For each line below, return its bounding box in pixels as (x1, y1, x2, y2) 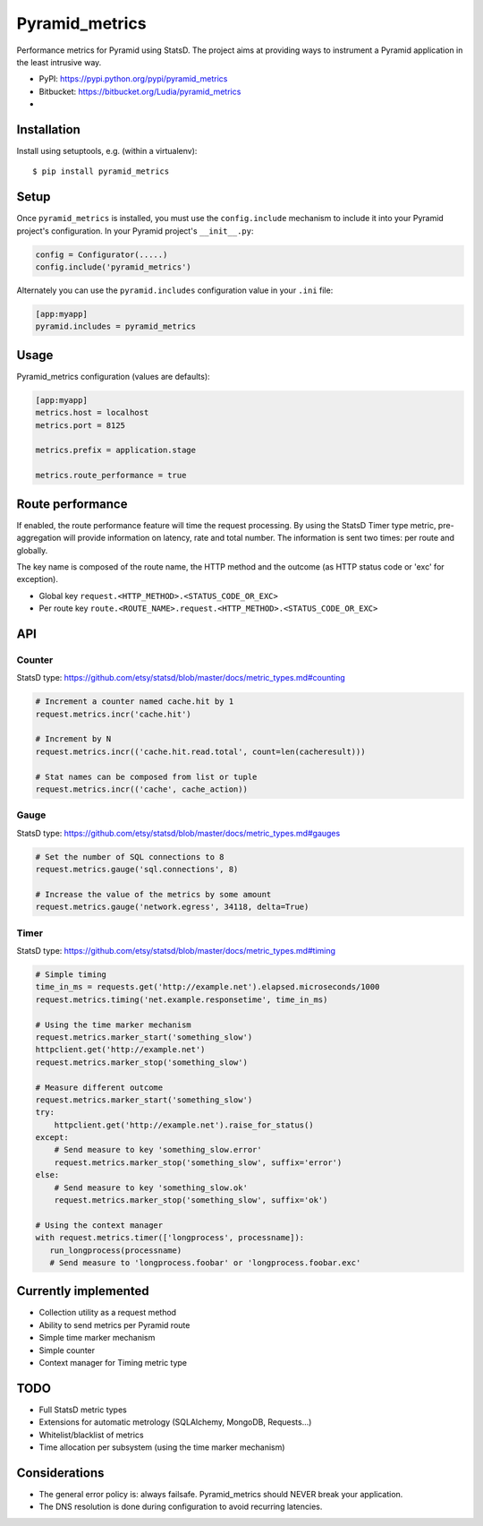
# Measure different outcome (35, 1082, 164, 1093)
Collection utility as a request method (38, 1307, 177, 1318)
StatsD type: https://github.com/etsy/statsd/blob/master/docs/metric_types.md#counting (16, 673, 346, 683)
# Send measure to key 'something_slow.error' (54, 1144, 263, 1155)
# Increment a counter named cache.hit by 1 (35, 697, 234, 707)
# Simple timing (35, 969, 107, 980)
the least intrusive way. (16, 56, 102, 67)
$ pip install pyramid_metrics (32, 167, 170, 176)
